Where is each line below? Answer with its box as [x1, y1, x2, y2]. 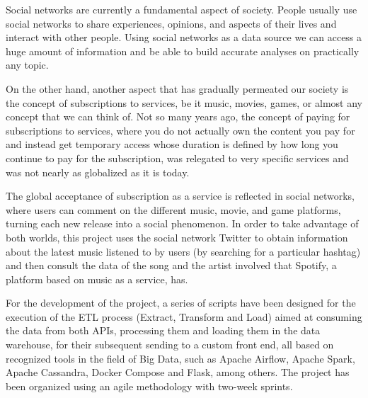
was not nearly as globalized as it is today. [6, 164, 190, 179]
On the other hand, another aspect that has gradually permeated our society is [6, 81, 349, 96]
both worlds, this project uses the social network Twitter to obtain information [6, 229, 348, 244]
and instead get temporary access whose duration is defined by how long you [6, 137, 338, 152]
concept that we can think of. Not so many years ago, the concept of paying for [6, 109, 350, 124]
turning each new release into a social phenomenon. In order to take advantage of [6, 216, 359, 231]
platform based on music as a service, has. [6, 271, 188, 286]
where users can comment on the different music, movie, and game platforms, [6, 202, 341, 217]
